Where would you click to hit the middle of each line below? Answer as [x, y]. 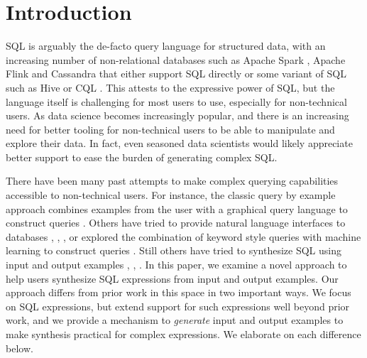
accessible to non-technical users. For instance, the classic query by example [171, 195]
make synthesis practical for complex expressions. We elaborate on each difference [183, 334]
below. [20, 348]
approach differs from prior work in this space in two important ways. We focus [179, 292]
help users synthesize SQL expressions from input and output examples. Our [172, 278]
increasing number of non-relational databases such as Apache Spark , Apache [176, 59]
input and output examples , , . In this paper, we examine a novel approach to [176, 265]
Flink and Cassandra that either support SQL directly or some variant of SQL [176, 74]
